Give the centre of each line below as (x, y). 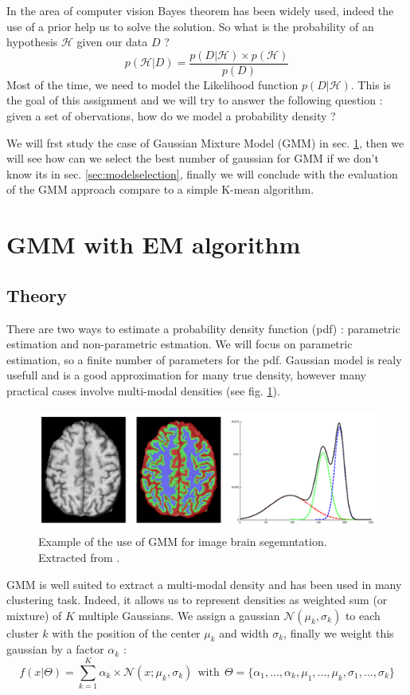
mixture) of (34, 615)
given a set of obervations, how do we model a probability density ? (171, 116)
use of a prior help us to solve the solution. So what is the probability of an (190, 26)
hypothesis (32, 42)
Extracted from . (79, 557)
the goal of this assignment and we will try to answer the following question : (195, 100)
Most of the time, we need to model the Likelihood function (152, 84)
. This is (371, 84)
